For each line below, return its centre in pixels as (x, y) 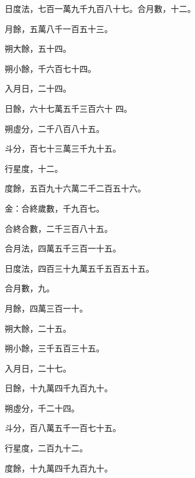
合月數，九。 (30, 288)
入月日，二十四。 (38, 88)
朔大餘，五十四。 (38, 48)
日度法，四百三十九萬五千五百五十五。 (79, 268)
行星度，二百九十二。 (46, 448)
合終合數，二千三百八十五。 (59, 228)
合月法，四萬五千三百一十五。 (63, 248)
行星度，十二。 (34, 168)
